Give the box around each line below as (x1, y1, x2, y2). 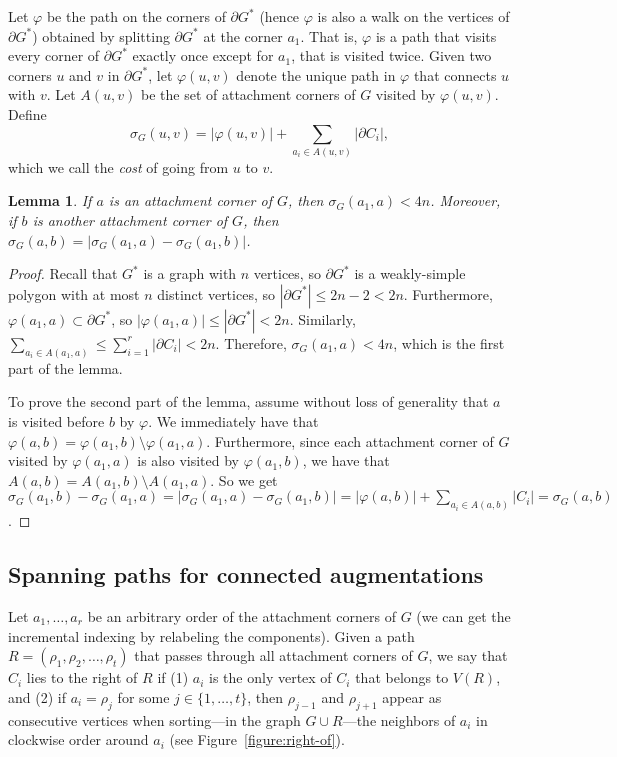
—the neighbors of (342, 709, 456, 730)
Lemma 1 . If (8, 190, 92, 211)
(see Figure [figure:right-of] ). (169, 729, 345, 750)
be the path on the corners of (46, 6, 226, 26)
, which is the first (393, 332, 505, 353)
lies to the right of (26, 667, 138, 688)
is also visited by (137, 450, 239, 471)
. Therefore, (215, 332, 287, 353)
